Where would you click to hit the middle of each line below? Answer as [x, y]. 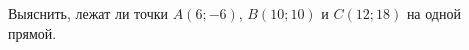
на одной [433, 13]
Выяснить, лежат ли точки [88, 13]
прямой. [32, 32]
